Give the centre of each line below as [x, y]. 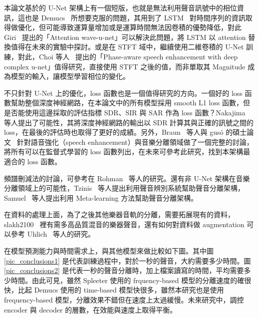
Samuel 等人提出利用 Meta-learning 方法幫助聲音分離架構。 [101, 197]
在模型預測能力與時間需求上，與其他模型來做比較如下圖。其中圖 [109, 251]
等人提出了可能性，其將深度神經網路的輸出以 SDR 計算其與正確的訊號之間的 [129, 122]
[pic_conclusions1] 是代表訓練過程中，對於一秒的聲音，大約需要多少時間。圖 [128, 260]
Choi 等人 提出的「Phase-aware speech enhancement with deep [138, 56]
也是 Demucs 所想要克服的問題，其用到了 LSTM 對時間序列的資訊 [135, 17]
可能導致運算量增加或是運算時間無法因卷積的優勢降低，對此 [143, 27]
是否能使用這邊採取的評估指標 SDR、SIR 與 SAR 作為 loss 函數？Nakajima [125, 112]
